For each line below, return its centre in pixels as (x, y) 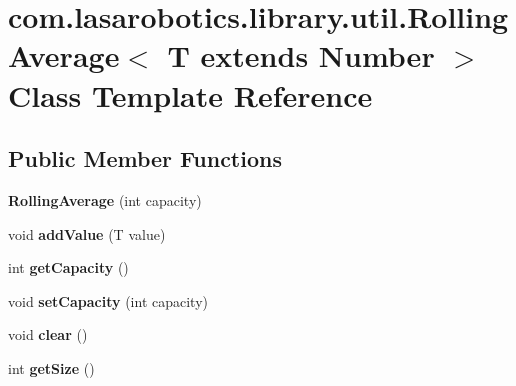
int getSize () (51, 367)
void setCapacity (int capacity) (108, 300)
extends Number (317, 55)
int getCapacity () (68, 267)
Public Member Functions (145, 158)
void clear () (48, 334)
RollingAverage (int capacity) (105, 199)
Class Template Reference (190, 94)
